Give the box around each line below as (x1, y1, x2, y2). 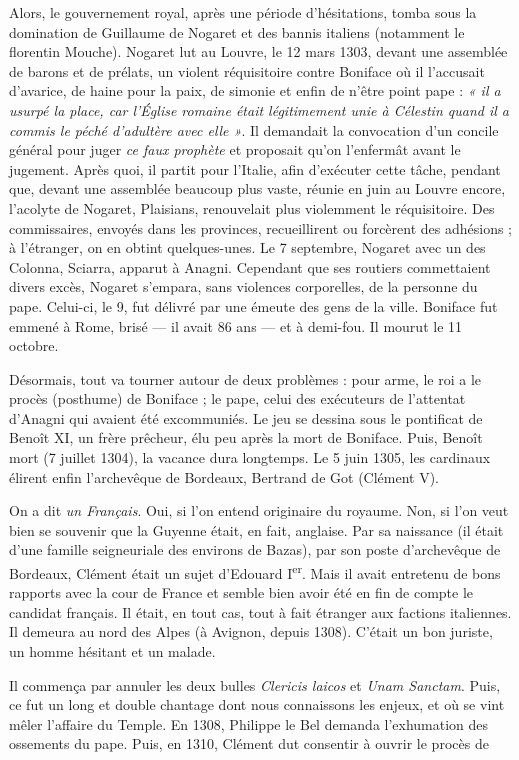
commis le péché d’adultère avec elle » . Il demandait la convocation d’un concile (9, 119, 499, 140)
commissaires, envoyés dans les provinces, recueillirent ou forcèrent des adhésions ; (9, 217, 512, 238)
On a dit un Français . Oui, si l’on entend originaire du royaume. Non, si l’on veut (9, 500, 509, 521)
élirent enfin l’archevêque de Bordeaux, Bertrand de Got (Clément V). (9, 466, 440, 487)
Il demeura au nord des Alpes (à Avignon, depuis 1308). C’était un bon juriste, (9, 621, 493, 642)
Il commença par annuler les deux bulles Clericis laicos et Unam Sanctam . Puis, (9, 674, 501, 695)
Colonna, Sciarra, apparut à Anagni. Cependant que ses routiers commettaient (9, 256, 491, 277)
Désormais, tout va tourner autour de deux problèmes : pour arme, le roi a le (9, 368, 482, 389)
